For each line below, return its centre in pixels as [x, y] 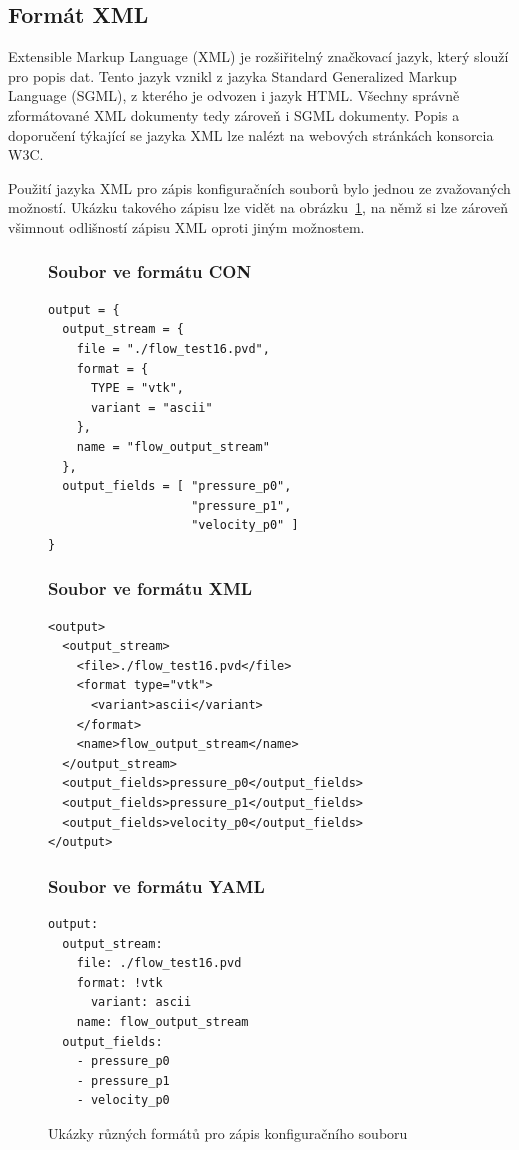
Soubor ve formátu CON [150, 271]
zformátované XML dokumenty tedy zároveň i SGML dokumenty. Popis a [234, 114]
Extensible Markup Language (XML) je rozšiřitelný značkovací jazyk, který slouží [258, 56]
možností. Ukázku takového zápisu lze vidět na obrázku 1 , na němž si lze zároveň [258, 207]
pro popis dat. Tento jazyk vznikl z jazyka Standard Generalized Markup [232, 75]
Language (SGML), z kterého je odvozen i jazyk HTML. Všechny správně [234, 95]
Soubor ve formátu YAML [156, 885]
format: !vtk [119, 982]
